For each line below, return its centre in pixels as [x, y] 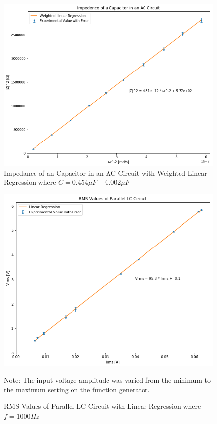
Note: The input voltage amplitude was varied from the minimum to [107, 380]
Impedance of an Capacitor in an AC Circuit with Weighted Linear [106, 172]
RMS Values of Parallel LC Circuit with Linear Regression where [103, 406]
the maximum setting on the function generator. [77, 389]
